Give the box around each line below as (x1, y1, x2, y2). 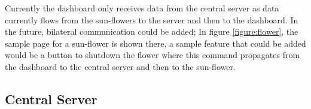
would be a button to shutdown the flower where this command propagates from (5, 49, 300, 61)
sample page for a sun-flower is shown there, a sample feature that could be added (5, 37, 306, 49)
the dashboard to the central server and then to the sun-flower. (5, 60, 236, 72)
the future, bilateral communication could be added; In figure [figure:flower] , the (5, 25, 298, 38)
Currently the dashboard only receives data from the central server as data (5, 2, 279, 14)
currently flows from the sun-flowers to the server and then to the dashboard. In (5, 13, 298, 26)
